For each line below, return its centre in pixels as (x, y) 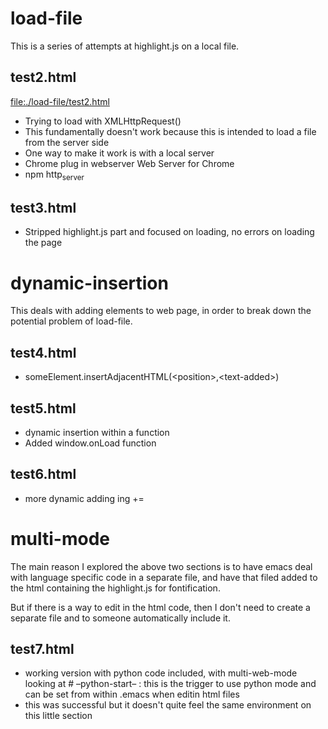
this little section (58, 716)
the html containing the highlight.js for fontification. (115, 588)
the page (43, 243)
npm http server (54, 175)
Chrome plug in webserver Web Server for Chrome (129, 163)
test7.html (42, 649)
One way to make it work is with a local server (119, 153)
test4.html (43, 352)
